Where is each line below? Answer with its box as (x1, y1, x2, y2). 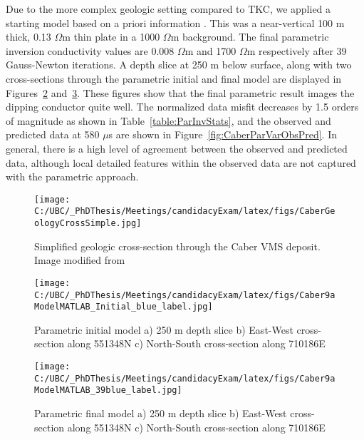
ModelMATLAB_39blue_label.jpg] (34, 385, 182, 396)
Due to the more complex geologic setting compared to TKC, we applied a (6, 1, 331, 16)
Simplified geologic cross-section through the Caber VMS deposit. (34, 238, 321, 253)
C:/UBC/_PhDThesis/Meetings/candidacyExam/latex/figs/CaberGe (34, 206, 336, 217)
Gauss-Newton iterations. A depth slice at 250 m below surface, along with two (6, 57, 352, 72)
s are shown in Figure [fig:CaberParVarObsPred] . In (108, 127, 338, 142)
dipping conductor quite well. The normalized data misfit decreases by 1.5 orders (6, 99, 359, 114)
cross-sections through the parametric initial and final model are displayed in (6, 71, 342, 86)
